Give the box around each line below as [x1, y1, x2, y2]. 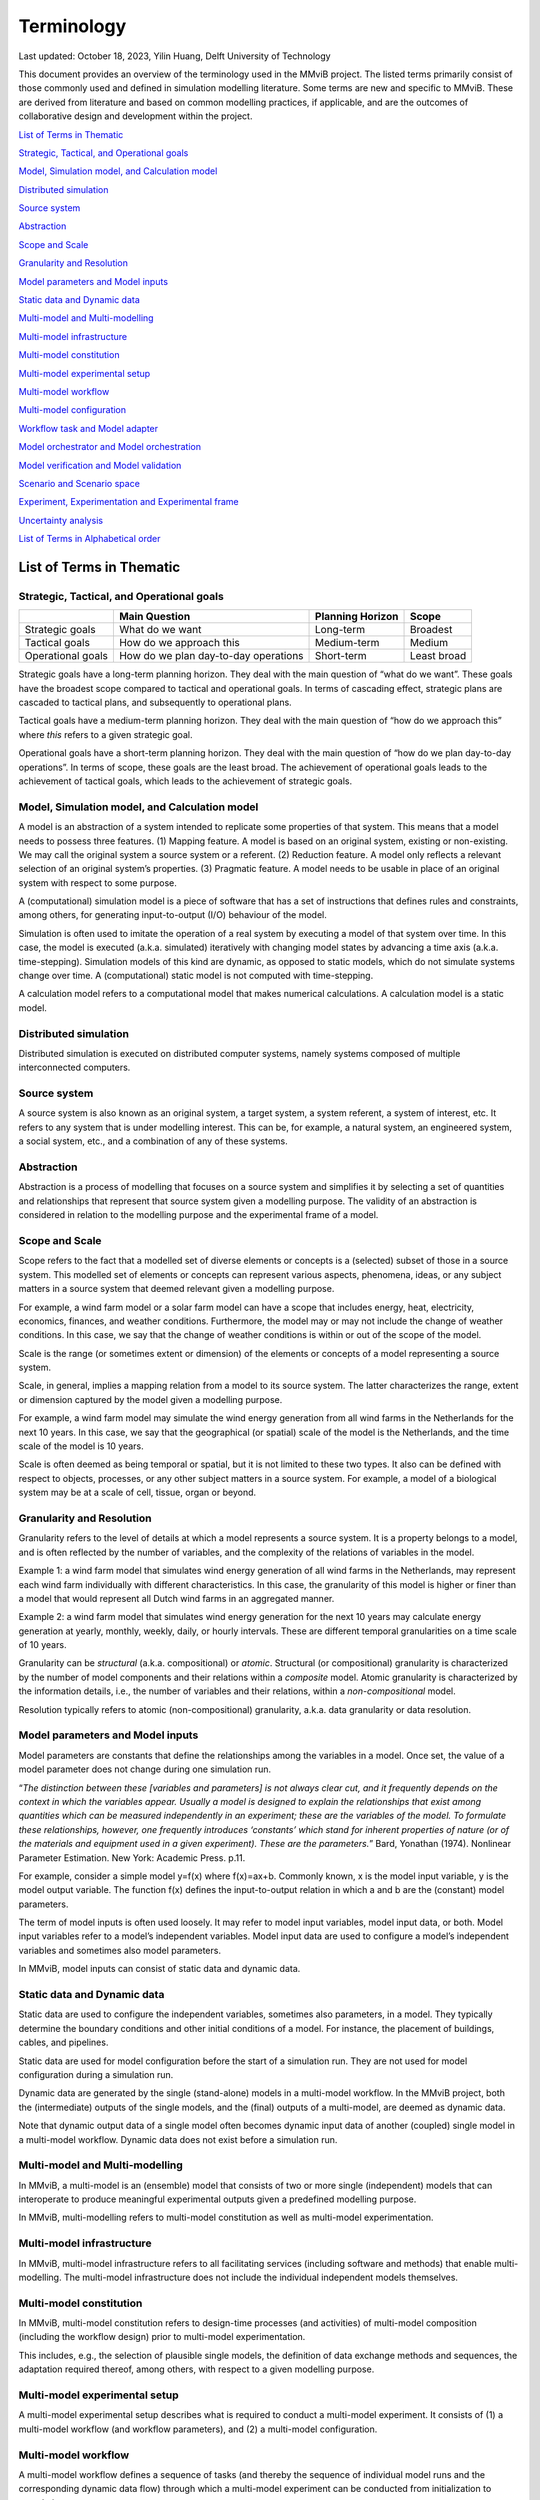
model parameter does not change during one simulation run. [18, 1763, 272, 1775]
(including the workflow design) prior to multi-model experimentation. [18, 2331, 306, 2343]
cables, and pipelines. [18, 2036, 109, 2049]
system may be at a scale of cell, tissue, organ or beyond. [18, 1486, 257, 1499]
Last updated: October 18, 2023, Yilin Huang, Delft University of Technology [18, 50, 331, 62]
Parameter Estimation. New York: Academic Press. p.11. [18, 1851, 246, 1864]
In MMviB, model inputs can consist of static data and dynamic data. [18, 1963, 301, 1975]
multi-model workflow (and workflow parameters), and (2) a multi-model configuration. [18, 2423, 378, 2435]
